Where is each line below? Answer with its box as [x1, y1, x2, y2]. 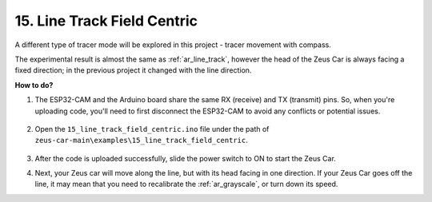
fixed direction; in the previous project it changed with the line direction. [14, 65, 252, 75]
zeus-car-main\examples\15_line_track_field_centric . [34, 136, 248, 145]
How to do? [14, 80, 54, 89]
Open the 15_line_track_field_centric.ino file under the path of [34, 124, 270, 133]
